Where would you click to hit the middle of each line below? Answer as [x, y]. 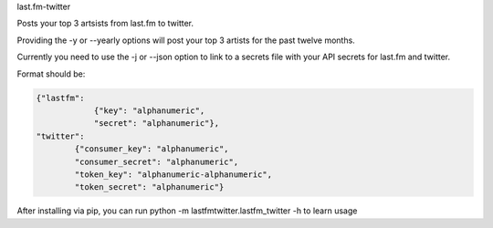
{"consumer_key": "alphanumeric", [152, 149]
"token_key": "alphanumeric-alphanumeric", [173, 174]
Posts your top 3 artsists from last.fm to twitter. [105, 24]
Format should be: [51, 74]
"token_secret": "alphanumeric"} [149, 187]
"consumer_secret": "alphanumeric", [157, 161]
